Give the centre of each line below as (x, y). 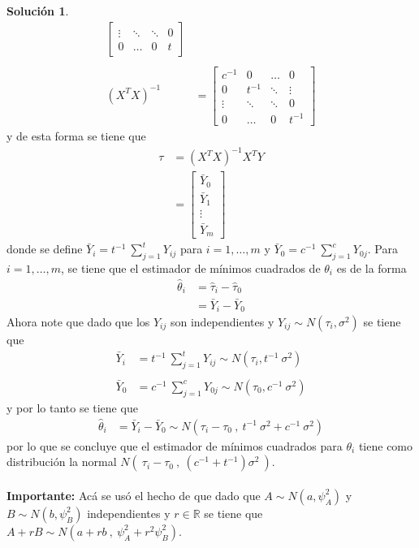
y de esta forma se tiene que (76, 135)
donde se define (45, 249)
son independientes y (222, 322)
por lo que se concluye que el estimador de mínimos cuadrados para (175, 445)
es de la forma (371, 268)
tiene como (386, 445)
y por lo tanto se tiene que (72, 407)
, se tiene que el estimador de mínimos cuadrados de (190, 268)
